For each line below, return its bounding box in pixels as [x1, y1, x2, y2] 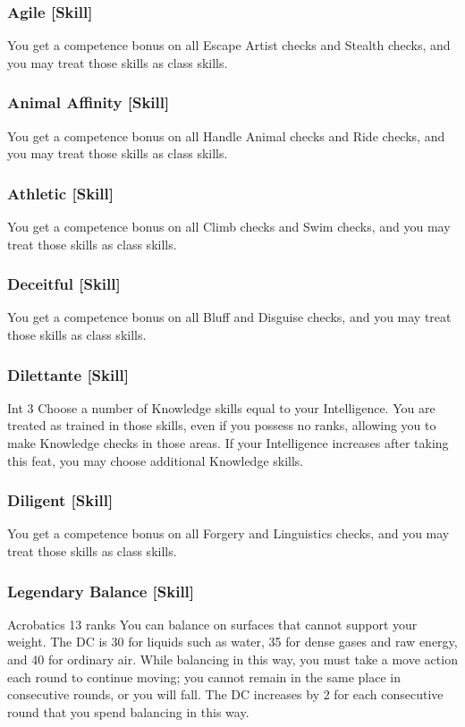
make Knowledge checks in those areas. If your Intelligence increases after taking [7, 434, 449, 452]
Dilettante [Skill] [7, 363, 129, 385]
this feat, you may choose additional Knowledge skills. [7, 451, 304, 469]
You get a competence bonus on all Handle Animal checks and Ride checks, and [7, 126, 445, 145]
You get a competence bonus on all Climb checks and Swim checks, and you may [7, 217, 451, 236]
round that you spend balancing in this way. [7, 702, 249, 721]
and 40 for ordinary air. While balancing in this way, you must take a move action [7, 650, 458, 669]
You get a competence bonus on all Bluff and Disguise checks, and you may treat [7, 308, 452, 326]
